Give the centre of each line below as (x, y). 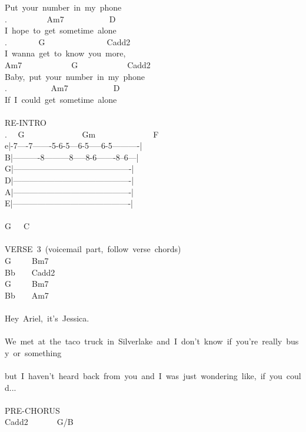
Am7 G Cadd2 (78, 64)
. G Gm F (82, 134)
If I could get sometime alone (61, 99)
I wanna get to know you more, (65, 53)
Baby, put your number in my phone (75, 76)
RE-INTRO (26, 122)
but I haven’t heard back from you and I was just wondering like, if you (144, 376)
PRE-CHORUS (32, 410)
